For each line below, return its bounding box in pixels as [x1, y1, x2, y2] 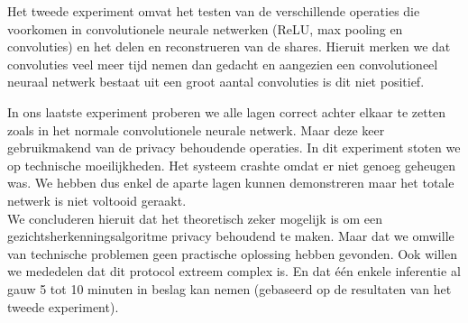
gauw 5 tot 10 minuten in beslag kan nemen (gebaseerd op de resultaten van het [7, 279, 452, 298]
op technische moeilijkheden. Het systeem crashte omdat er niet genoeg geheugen [7, 155, 455, 174]
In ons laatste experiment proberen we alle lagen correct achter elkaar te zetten [7, 102, 446, 121]
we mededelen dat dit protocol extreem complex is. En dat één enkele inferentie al [7, 262, 461, 281]
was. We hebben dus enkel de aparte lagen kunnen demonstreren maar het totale [7, 173, 454, 192]
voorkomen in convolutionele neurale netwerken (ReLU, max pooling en [7, 19, 403, 38]
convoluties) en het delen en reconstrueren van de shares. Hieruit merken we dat [7, 37, 451, 56]
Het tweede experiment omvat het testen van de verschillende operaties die [7, 2, 420, 20]
